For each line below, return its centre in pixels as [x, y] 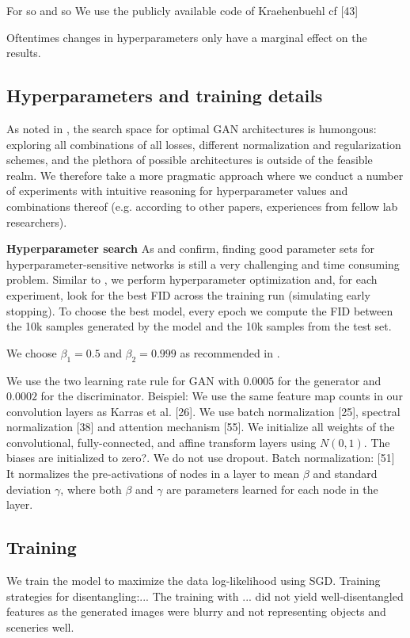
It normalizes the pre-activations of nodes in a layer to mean [153, 474]
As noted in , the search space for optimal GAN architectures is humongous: [192, 128]
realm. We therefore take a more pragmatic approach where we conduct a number [205, 175]
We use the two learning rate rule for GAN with [123, 380]
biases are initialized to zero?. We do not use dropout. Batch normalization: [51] [201, 458]
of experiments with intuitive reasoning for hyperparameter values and [177, 191]
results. [24, 53]
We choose [32, 352]
